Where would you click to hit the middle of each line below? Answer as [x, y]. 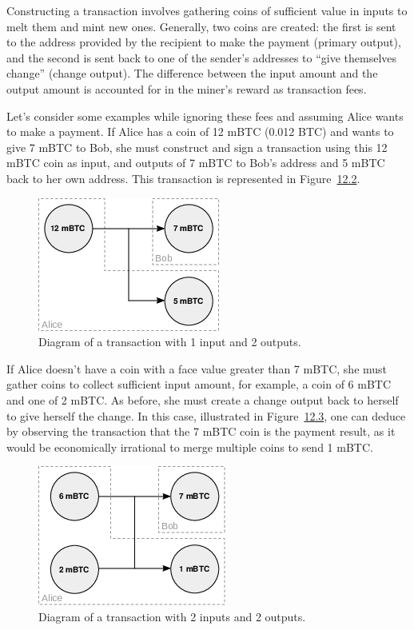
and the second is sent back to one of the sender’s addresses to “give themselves [202, 57]
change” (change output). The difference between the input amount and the [192, 73]
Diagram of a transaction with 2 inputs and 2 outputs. [172, 616]
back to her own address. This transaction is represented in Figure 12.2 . [183, 178]
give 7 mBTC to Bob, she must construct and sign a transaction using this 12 [197, 147]
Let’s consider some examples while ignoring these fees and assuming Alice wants [205, 116]
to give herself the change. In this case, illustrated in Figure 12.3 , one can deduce [206, 415]
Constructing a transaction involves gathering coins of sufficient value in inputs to [207, 10]
